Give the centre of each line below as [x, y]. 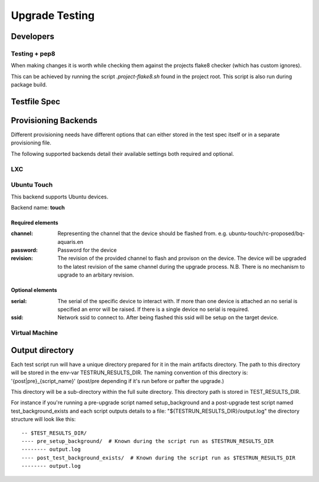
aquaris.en [71, 242]
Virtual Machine [35, 333]
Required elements [35, 223]
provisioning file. [31, 143]
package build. [29, 85]
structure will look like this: [43, 419]
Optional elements [34, 290]
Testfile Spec [35, 102]
